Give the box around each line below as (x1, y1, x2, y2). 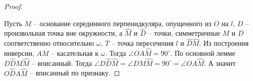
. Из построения (199, 38, 249, 48)
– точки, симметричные (148, 28, 220, 38)
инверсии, (4, 48, 34, 58)
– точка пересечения (111, 38, 174, 48)
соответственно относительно (4, 38, 94, 48)
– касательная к (51, 48, 99, 58)
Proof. (4, 1, 23, 11)
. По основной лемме (170, 48, 235, 58)
